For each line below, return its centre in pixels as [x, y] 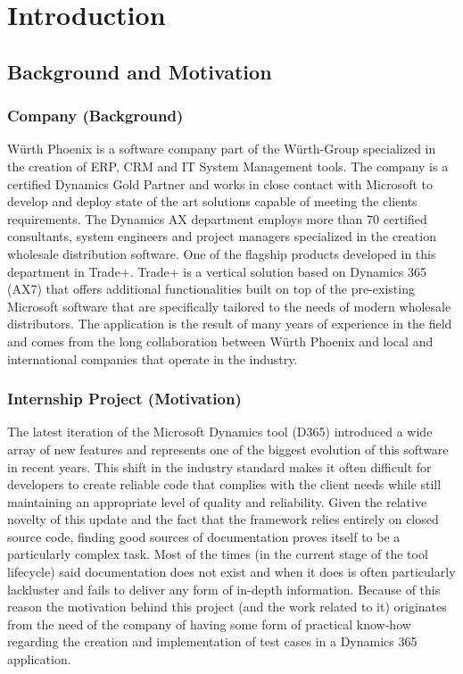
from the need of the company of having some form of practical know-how [209, 624]
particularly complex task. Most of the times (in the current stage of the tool [218, 554]
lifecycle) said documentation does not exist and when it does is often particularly [231, 572]
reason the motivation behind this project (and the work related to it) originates [227, 607]
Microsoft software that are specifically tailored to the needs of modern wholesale [229, 306]
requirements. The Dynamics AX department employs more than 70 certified [217, 218]
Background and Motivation [140, 71]
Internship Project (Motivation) [124, 399]
